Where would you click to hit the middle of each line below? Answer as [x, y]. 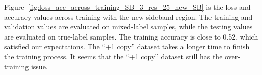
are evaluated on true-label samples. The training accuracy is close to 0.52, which [131, 36]
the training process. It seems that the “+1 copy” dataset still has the [113, 56]
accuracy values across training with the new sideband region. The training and [128, 16]
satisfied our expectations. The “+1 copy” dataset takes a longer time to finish [127, 46]
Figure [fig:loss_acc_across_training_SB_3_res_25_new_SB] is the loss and [127, 7]
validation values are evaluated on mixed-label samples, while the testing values [128, 27]
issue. [39, 66]
